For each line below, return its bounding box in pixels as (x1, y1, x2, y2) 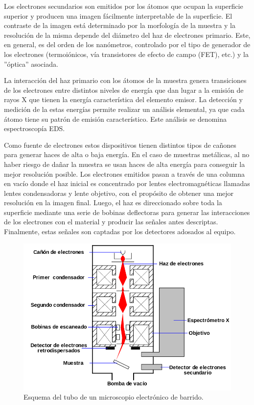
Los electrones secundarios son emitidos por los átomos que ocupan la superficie (4, 1, 243, 11)
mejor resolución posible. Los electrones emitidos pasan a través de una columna (4, 168, 245, 179)
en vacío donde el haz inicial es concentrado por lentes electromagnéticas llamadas (4, 178, 250, 189)
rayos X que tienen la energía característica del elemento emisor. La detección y (4, 94, 243, 105)
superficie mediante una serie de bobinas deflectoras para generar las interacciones (4, 207, 250, 217)
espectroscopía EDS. (4, 123, 65, 134)
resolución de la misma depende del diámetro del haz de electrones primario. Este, (4, 29, 251, 40)
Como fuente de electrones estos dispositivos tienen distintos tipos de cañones (4, 139, 236, 150)
